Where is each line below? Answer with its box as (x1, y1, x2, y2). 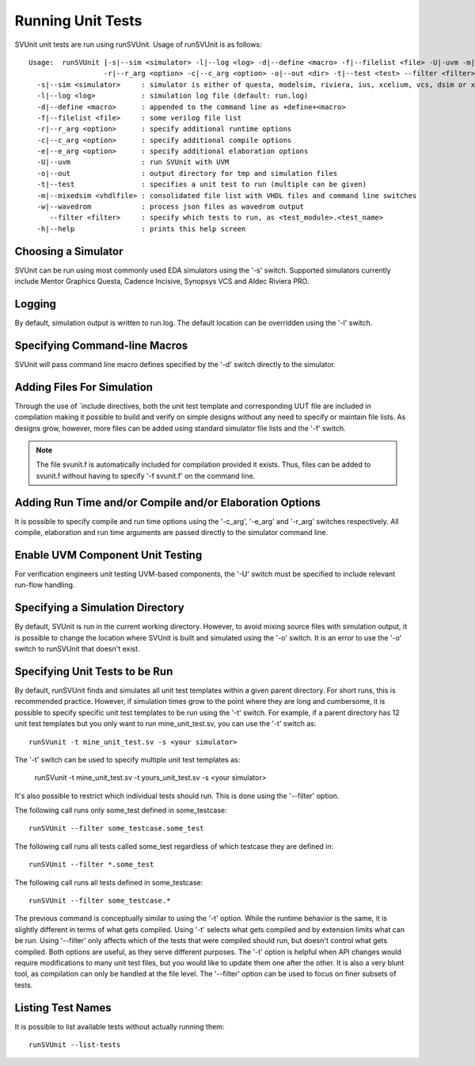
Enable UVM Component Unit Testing (14, 548, 203, 562)
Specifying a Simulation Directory (14, 601, 185, 614)
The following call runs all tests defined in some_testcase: (14, 877, 203, 887)
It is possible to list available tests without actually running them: (14, 1022, 225, 1031)
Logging (14, 297, 57, 311)
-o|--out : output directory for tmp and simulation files (36, 169, 338, 178)
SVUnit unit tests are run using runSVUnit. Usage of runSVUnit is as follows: (14, 40, 262, 49)
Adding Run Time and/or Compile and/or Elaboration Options (14, 495, 321, 509)
